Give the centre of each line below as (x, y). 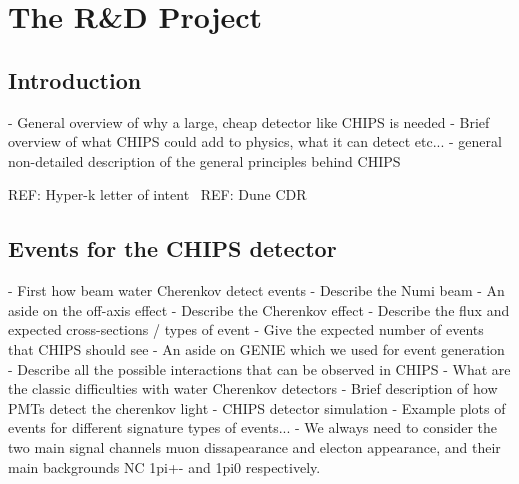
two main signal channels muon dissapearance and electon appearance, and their (254, 446)
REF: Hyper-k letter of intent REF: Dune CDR (157, 194)
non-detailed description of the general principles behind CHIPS (204, 160)
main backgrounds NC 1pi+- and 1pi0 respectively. (164, 466)
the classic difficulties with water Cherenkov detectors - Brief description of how (253, 388)
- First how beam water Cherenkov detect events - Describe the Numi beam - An (256, 290)
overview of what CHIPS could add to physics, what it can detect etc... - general (255, 141)
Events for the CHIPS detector (172, 248)
